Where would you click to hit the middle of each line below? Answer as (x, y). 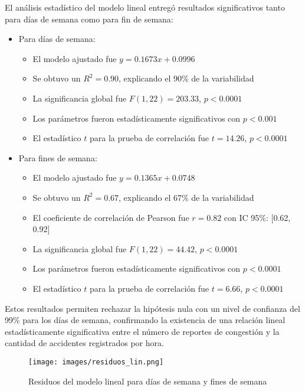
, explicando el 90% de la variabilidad (186, 78)
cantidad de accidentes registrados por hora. (84, 343)
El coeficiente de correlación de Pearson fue (111, 217)
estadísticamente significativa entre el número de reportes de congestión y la (142, 331)
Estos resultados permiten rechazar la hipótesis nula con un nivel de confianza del (152, 308)
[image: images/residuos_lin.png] (96, 362)
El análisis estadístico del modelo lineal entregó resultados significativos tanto (145, 7)
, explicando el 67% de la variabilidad (186, 197)
